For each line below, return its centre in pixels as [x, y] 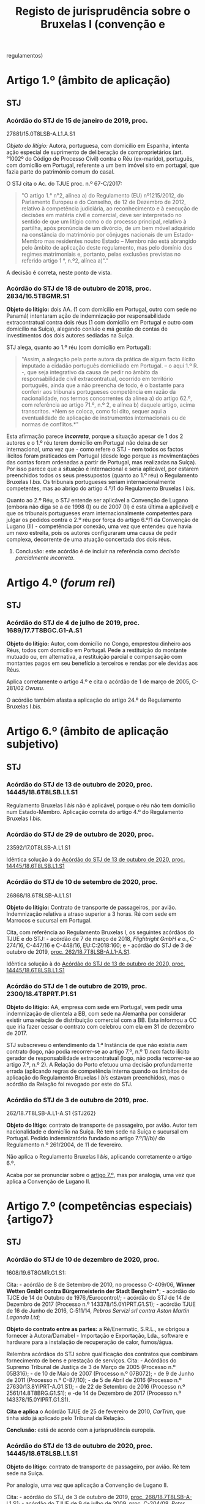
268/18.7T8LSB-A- [169, 1497]
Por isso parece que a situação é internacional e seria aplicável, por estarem [102, 469]
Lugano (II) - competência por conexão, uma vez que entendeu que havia [99, 526]
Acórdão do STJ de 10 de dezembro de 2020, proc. [83, 1259]
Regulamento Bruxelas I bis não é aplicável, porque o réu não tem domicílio [101, 805]
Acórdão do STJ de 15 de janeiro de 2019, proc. [77, 120]
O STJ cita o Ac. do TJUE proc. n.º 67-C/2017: [64, 184]
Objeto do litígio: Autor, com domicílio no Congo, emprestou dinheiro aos [99, 644]
